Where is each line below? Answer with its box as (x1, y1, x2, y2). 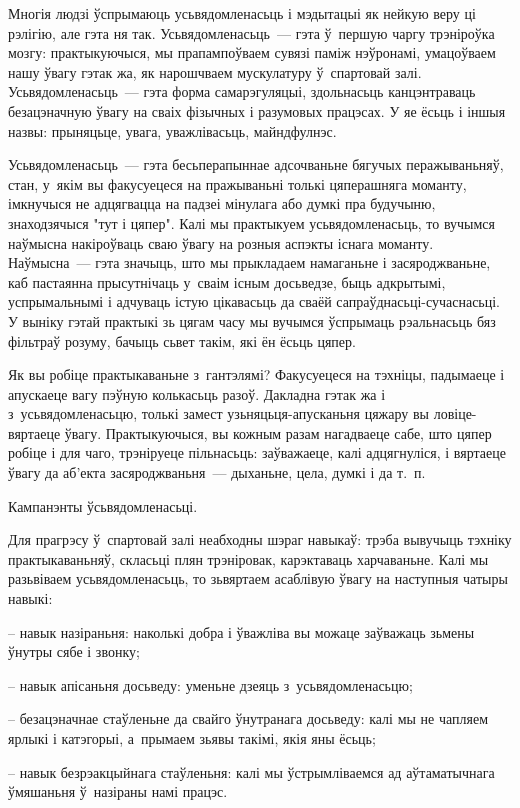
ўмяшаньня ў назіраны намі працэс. (8, 781, 228, 802)
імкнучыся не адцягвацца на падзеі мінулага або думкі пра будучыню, (8, 193, 436, 214)
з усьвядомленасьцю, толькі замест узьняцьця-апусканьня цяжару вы (8, 403, 429, 424)
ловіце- (433, 403, 477, 424)
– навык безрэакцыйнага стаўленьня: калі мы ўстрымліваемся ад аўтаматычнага (8, 761, 495, 782)
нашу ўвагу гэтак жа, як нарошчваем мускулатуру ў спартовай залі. (8, 61, 422, 82)
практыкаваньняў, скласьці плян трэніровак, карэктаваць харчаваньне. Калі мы (8, 548, 489, 569)
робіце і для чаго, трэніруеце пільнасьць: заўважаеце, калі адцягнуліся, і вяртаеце (8, 442, 506, 463)
